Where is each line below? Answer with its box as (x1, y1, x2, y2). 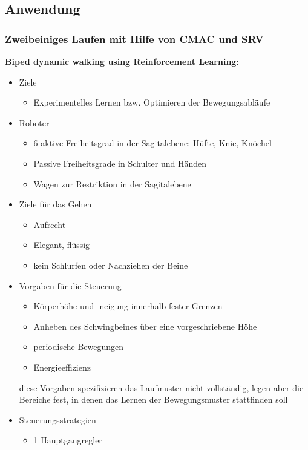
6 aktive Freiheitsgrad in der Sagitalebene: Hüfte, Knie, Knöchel (33, 136, 272, 149)
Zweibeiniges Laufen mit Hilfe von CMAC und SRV (5, 31, 264, 46)
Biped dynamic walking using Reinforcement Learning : (5, 55, 239, 67)
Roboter (19, 116, 50, 129)
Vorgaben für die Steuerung (19, 279, 122, 292)
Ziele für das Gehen (19, 198, 92, 210)
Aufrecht (33, 218, 66, 230)
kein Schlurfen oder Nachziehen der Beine (33, 258, 188, 271)
